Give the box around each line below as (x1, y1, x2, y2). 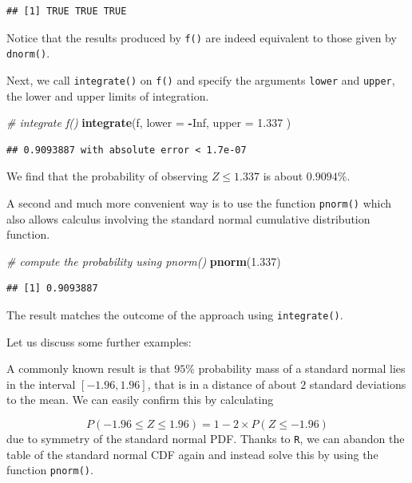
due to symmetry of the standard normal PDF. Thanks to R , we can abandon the (6, 430, 405, 446)
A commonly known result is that (6, 360, 171, 377)
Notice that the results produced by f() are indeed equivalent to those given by (6, 29, 397, 46)
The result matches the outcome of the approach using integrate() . (6, 306, 343, 323)
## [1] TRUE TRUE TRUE (6, 6, 127, 17)
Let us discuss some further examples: (6, 333, 192, 350)
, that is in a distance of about (147, 375, 297, 392)
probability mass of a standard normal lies (198, 360, 406, 377)
